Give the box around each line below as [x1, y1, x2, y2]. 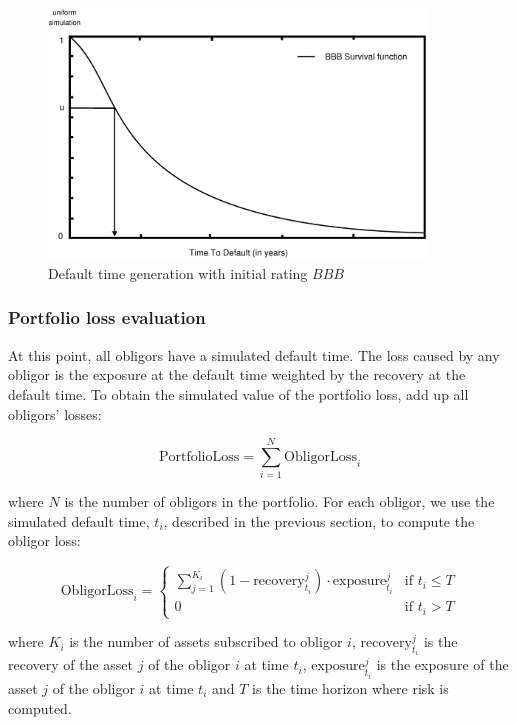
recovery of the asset [8, 654, 134, 675]
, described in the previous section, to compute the [163, 510, 475, 531]
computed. [8, 697, 72, 718]
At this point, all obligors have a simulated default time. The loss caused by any [8, 344, 500, 365]
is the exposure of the [376, 654, 509, 675]
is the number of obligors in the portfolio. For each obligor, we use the [64, 491, 495, 512]
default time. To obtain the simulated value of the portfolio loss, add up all [8, 383, 469, 404]
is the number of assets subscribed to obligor [69, 631, 343, 652]
